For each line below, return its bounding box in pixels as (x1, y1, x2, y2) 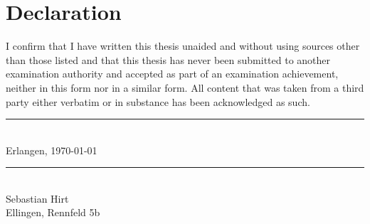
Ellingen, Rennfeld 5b (6, 205, 100, 220)
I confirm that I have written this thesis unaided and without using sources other (6, 38, 360, 53)
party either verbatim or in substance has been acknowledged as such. (6, 94, 310, 109)
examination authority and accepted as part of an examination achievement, (6, 66, 339, 81)
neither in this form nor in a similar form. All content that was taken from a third (6, 80, 364, 95)
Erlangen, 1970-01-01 (6, 142, 97, 157)
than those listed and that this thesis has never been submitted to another (6, 52, 331, 67)
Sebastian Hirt (6, 191, 69, 206)
